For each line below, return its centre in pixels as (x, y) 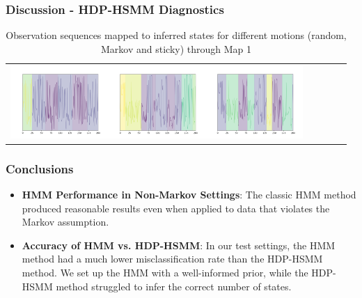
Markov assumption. (65, 222)
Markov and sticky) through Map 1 (176, 48)
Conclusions (40, 168)
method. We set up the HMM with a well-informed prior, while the (165, 272)
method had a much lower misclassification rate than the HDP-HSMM (172, 259)
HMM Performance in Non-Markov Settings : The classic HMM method (189, 194)
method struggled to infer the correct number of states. (174, 286)
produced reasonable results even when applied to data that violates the (176, 208)
